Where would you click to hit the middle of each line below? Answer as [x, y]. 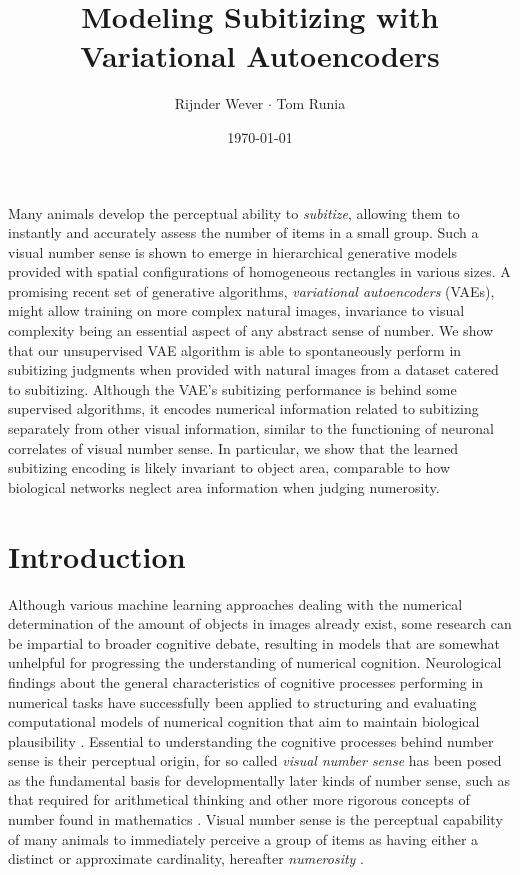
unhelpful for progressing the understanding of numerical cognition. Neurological [255, 662]
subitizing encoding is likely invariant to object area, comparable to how [229, 467]
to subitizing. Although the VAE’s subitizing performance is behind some [232, 388]
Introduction [97, 555]
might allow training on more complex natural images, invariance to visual [236, 310]
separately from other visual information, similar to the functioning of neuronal [251, 428]
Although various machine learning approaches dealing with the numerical [235, 603]
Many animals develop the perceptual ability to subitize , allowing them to [234, 212]
